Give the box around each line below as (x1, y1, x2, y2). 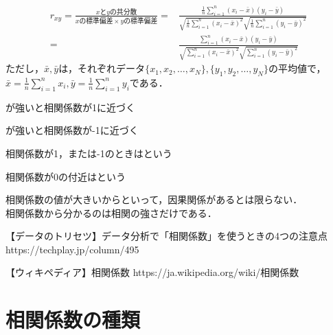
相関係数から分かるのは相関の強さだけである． (5, 205, 217, 220)
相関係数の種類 (5, 305, 141, 334)
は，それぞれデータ (58, 61, 146, 76)
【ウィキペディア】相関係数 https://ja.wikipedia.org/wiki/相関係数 (5, 265, 299, 279)
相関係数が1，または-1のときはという (5, 146, 172, 160)
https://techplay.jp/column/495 (5, 242, 139, 256)
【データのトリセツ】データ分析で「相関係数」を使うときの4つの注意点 (5, 229, 328, 243)
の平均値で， (268, 61, 326, 76)
